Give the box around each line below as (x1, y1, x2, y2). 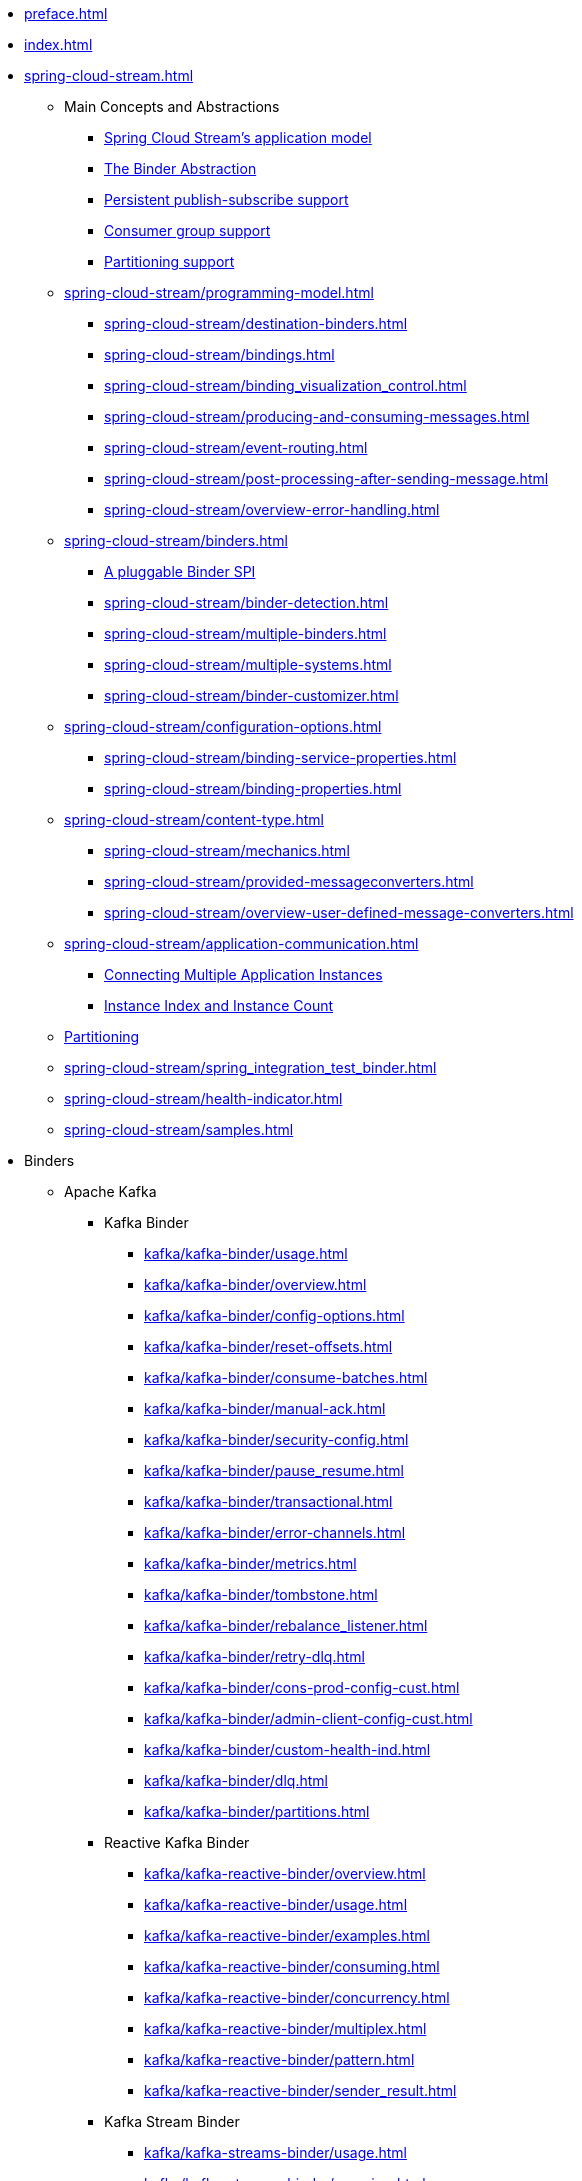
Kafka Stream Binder (104, 2113, 240, 2130)
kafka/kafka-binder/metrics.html (144, 1555, 357, 1572)
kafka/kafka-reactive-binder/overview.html (144, 1865, 426, 1882)
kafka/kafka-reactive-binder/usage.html (144, 1896, 408, 1913)
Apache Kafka (64, 1183, 157, 1200)
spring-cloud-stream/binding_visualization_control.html (104, 377, 467, 394)
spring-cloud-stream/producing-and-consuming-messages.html (104, 408, 530, 425)
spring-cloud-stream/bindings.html (104, 346, 335, 363)
